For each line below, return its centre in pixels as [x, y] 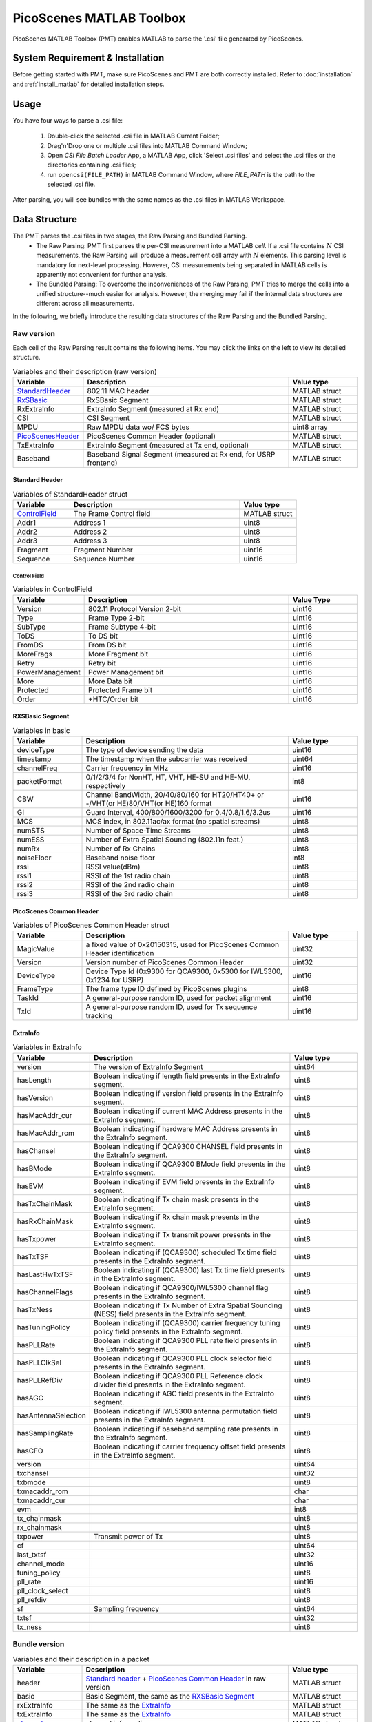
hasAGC [30, 1398]
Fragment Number [103, 550]
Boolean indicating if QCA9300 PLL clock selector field [183, 1358]
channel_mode [41, 1564]
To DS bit [103, 636]
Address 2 [90, 532]
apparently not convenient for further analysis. [102, 274]
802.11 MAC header [118, 391]
